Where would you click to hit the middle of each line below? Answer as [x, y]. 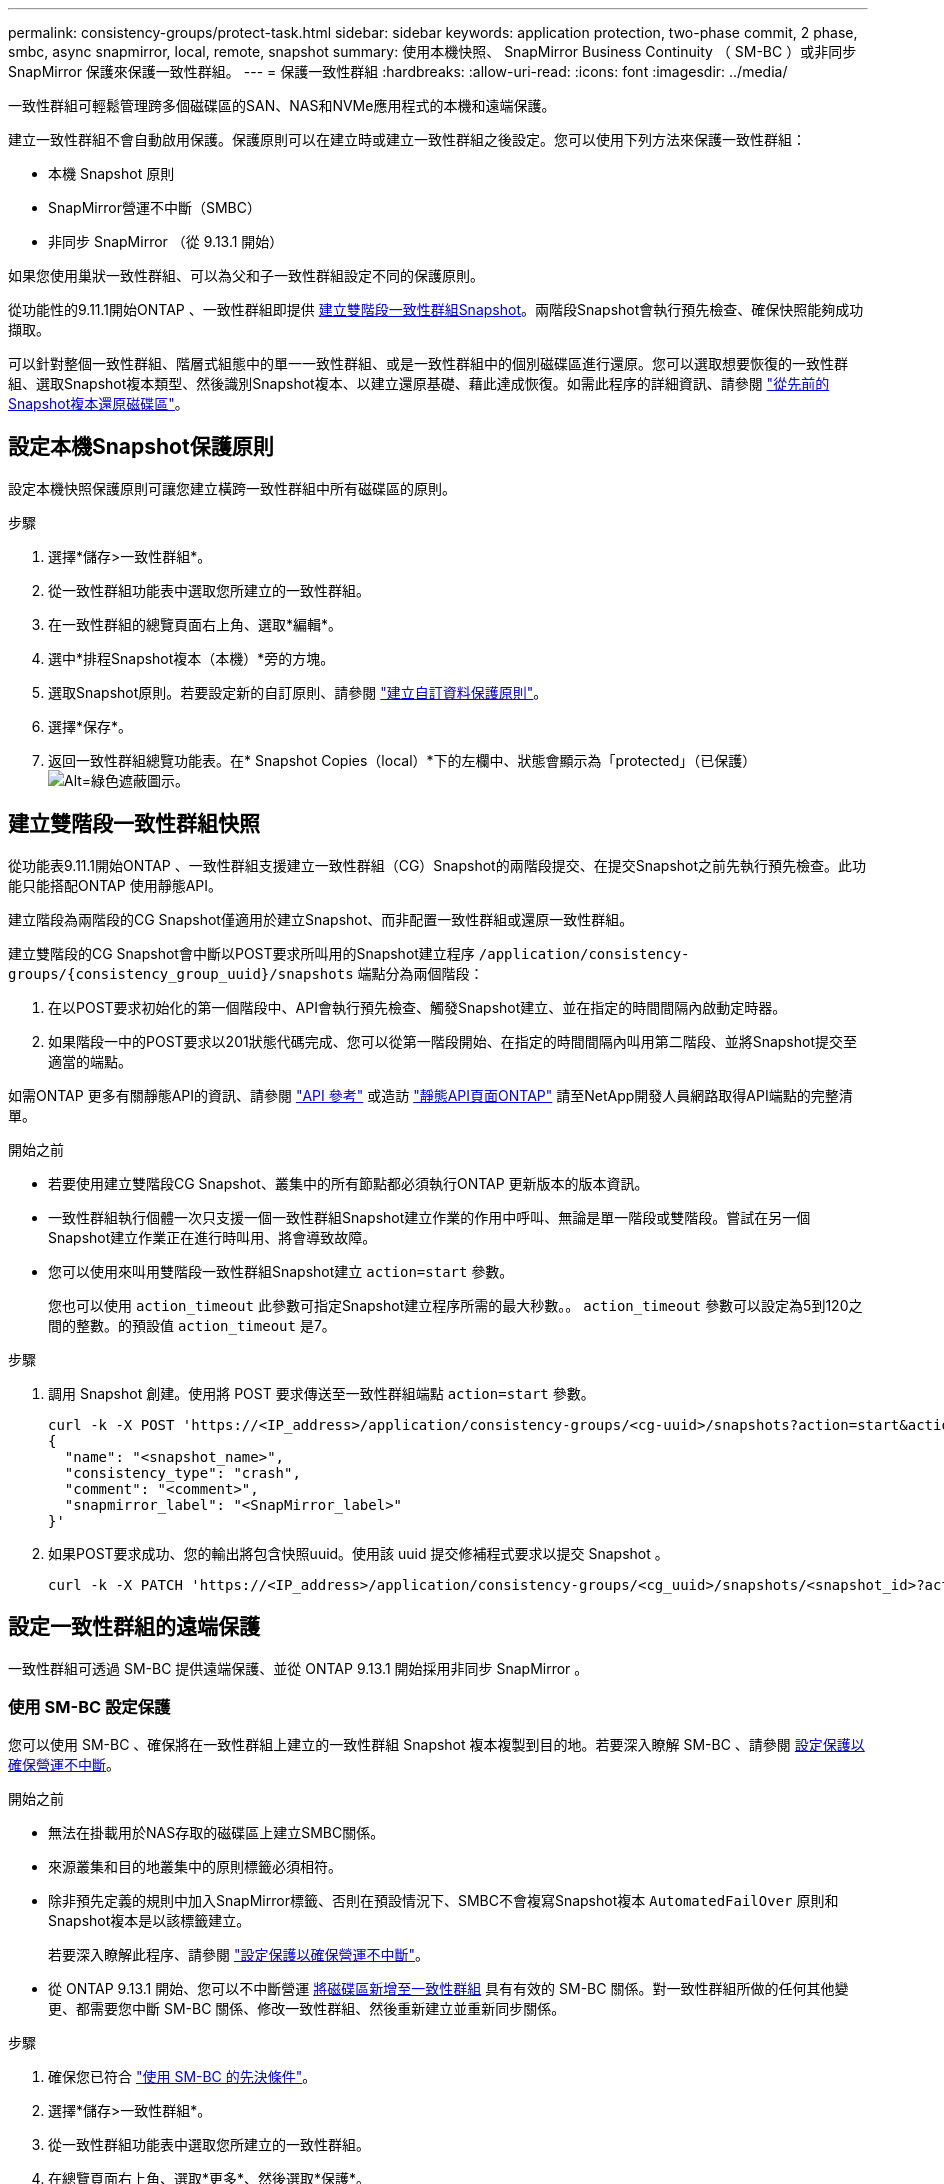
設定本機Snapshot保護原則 [141, 447]
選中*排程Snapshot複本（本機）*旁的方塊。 [191, 658]
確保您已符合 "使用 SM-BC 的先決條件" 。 [182, 2077]
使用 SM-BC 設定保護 [89, 1706]
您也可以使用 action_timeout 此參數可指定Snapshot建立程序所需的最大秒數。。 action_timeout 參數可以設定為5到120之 [455, 1305]
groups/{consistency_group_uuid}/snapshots [181, 973]
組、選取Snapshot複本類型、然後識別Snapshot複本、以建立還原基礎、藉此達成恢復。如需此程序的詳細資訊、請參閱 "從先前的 [419, 383]
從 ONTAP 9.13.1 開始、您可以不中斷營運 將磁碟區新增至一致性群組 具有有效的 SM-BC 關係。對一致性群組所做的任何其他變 [448, 1989]
